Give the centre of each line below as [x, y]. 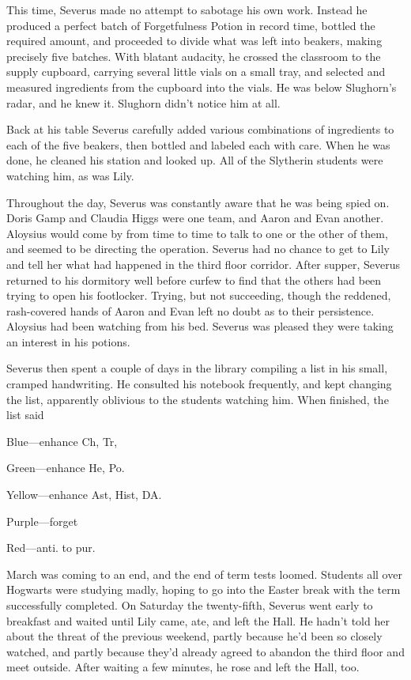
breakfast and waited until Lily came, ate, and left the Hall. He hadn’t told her [198, 620]
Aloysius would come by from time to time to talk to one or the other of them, [197, 233]
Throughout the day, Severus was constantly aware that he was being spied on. [198, 202]
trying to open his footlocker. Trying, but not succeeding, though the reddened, [199, 295]
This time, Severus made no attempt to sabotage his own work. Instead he [187, 9]
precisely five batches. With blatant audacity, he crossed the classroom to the [194, 56]
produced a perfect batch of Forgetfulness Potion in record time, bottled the [191, 25]
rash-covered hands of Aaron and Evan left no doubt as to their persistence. [190, 310]
